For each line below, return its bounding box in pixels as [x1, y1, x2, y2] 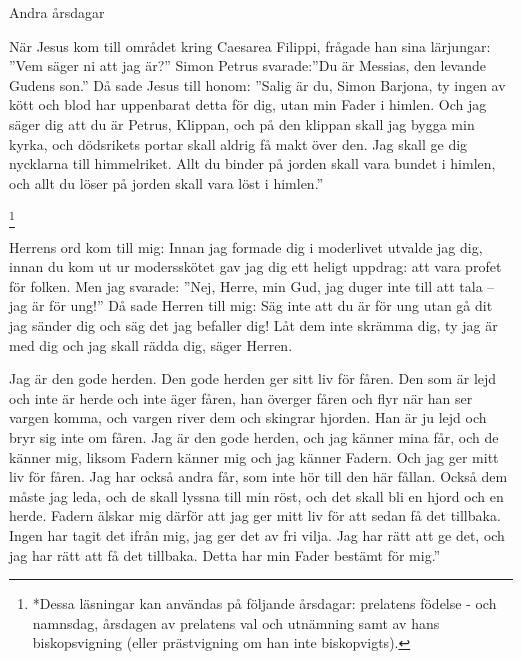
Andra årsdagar [9, 2, 105, 22]
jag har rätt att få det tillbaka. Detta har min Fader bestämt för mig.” [9, 544, 441, 565]
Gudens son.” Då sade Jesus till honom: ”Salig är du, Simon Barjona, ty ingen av [9, 74, 506, 95]
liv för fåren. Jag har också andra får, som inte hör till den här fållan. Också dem [9, 466, 508, 487]
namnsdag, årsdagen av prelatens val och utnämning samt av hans [32, 612, 440, 633]
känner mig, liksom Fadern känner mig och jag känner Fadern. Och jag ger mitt [9, 446, 499, 467]
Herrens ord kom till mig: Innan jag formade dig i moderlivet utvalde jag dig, [9, 236, 483, 257]
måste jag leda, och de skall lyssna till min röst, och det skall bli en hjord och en [9, 485, 504, 506]
